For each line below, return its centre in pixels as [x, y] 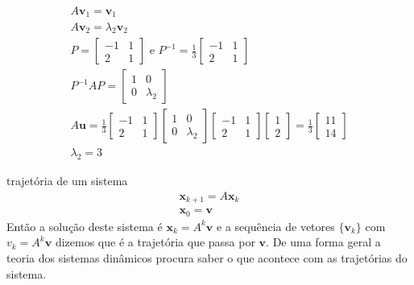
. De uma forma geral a [323, 242]
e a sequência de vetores [276, 226]
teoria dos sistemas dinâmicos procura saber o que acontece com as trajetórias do [207, 257]
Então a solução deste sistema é [85, 226]
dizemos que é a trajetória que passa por [155, 242]
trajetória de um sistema [67, 181]
